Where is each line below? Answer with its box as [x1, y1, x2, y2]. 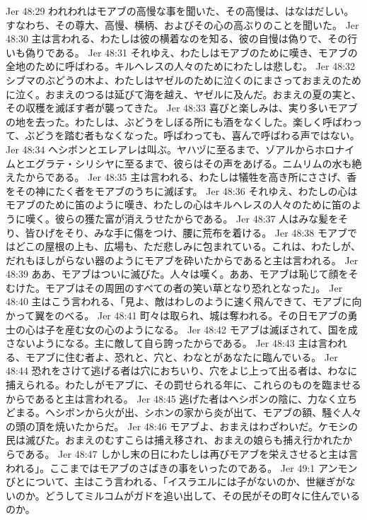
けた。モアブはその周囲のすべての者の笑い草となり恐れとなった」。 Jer [15, 280, 343, 295]
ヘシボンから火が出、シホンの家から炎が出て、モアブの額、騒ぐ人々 [45, 405, 362, 420]
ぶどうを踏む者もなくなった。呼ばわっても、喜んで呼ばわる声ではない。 [25, 128, 360, 143]
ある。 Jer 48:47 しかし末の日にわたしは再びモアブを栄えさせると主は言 [25, 447, 359, 461]
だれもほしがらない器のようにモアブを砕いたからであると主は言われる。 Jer [6, 252, 359, 267]
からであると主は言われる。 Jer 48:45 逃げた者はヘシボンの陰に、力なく [6, 391, 338, 406]
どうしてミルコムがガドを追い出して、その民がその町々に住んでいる [45, 487, 361, 502]
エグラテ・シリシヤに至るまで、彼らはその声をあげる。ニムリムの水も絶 [25, 155, 362, 170]
